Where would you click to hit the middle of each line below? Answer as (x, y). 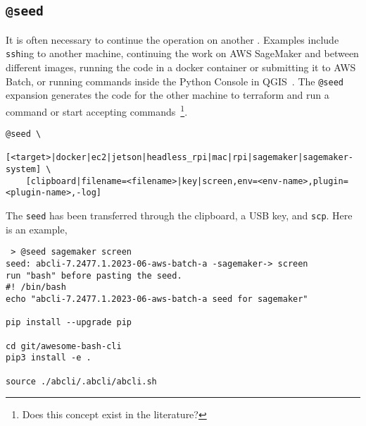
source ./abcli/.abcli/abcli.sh (81, 381)
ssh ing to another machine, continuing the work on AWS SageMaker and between (182, 53)
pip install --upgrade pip (69, 323)
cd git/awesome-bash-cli (64, 346)
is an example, (37, 229)
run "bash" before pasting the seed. (94, 275)
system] (24, 170)
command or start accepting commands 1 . (97, 110)
